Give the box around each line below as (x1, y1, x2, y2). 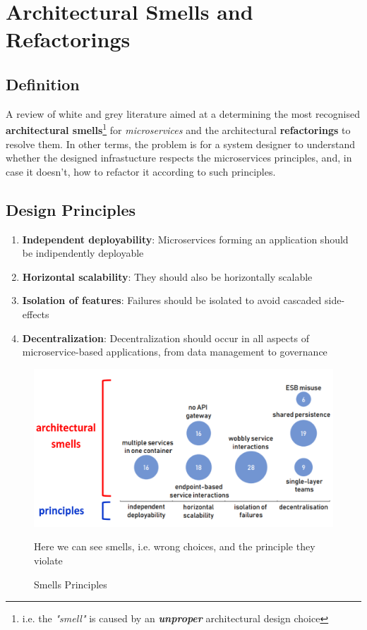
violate (34, 552, 63, 567)
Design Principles (6, 198, 136, 220)
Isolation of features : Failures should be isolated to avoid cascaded (22, 293, 322, 308)
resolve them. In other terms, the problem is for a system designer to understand (6, 136, 356, 151)
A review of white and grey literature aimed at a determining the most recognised (6, 106, 361, 121)
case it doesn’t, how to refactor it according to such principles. (6, 164, 276, 178)
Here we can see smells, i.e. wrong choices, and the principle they (34, 539, 315, 554)
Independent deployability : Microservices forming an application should (22, 231, 349, 246)
